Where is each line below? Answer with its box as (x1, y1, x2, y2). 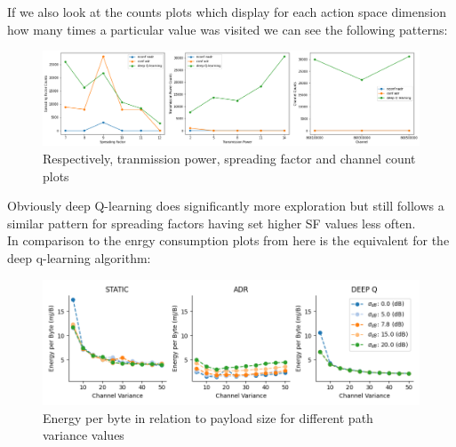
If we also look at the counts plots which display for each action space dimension (7, 3, 446, 20)
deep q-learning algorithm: (7, 248, 151, 267)
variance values (43, 426, 124, 444)
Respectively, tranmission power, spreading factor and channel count (43, 149, 416, 168)
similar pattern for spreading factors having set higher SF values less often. (7, 213, 416, 232)
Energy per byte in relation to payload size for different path (43, 408, 373, 427)
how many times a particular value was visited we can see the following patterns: (7, 20, 448, 38)
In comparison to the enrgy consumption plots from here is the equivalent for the (7, 231, 450, 250)
